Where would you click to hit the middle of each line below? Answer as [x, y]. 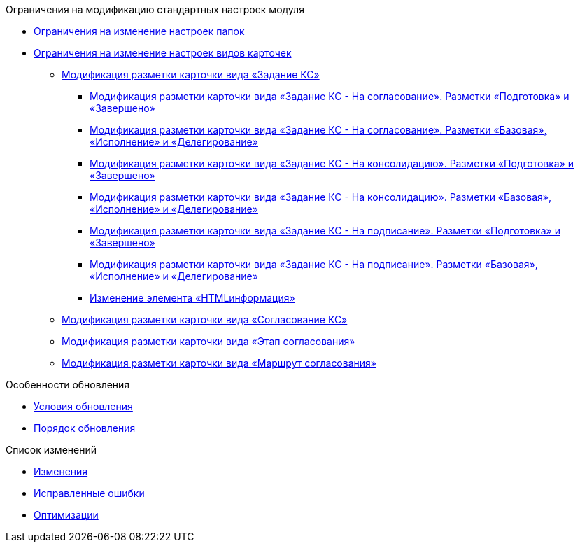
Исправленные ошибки [89, 493]
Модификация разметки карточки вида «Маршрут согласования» [219, 363]
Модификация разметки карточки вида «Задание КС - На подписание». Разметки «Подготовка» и [325, 231]
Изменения [61, 471]
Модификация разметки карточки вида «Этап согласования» [208, 341]
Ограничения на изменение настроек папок [139, 31]
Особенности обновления [68, 385]
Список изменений [51, 450]
